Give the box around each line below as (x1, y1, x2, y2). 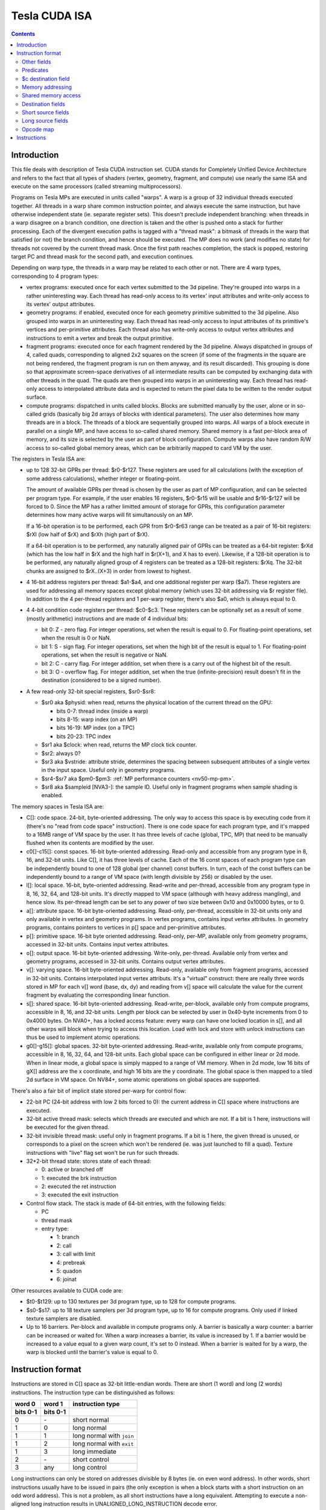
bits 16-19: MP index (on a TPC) (56, 724, 135, 731)
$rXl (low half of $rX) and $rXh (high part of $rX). (26, 531, 150, 538)
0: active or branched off (41, 1166, 104, 1173)
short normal (72, 1416, 109, 1424)
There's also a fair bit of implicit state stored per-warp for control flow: (11, 1087, 187, 1094)
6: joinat (56, 1276, 77, 1283)
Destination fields (22, 100, 66, 108)
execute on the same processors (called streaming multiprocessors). (11, 182, 182, 190)
